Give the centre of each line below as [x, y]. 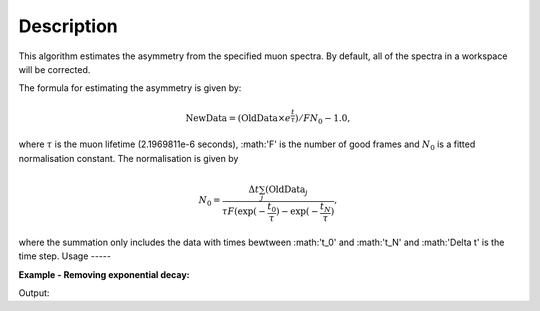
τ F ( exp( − [244, 211]
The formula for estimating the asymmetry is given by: [130, 88]
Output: [34, 292]
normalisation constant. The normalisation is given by [128, 158]
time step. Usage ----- [65, 256]
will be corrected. [54, 69]
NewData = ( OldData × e [238, 118]
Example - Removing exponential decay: [104, 274]
